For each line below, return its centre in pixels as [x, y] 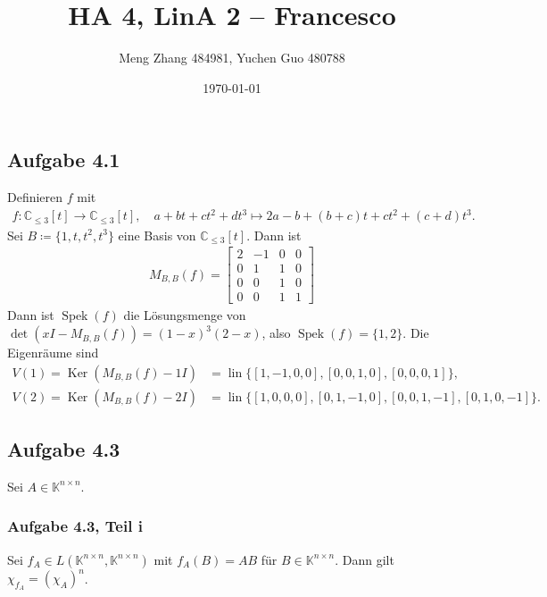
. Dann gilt [365, 559]
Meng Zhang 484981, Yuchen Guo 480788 [232, 58]
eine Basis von [157, 235]
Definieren [35, 197]
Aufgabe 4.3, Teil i [75, 526]
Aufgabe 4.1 [64, 160]
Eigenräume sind [53, 353]
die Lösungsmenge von [185, 315]
